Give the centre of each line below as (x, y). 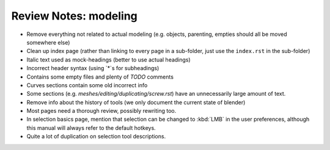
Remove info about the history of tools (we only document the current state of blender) (136, 102)
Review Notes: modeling (74, 16)
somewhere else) (48, 42)
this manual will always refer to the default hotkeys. (91, 127)
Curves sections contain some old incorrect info (87, 85)
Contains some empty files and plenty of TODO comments (100, 77)
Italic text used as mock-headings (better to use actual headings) (108, 59)
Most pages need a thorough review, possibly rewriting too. (101, 111)
